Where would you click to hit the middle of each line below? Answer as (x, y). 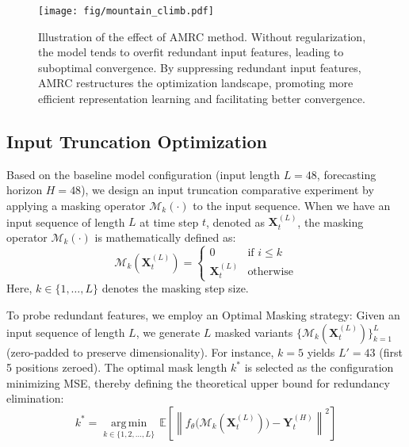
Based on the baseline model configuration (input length (143, 174)
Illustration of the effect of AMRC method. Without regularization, (202, 36)
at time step (169, 222)
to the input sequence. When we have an (292, 206)
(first (391, 351)
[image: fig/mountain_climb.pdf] (126, 11)
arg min (129, 423)
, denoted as (235, 222)
